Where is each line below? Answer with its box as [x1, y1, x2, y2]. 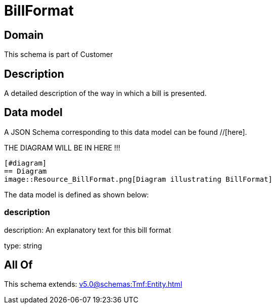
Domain [4, 28, 44, 41]
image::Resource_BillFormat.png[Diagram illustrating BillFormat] [4, 175, 273, 183]
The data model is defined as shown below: [4, 190, 149, 199]
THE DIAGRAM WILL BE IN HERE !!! [4, 143, 120, 152]
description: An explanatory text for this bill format [4, 225, 171, 234]
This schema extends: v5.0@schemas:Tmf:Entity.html [4, 280, 182, 289]
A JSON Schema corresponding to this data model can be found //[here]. [4, 127, 247, 136]
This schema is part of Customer [4, 50, 113, 59]
